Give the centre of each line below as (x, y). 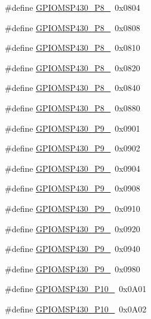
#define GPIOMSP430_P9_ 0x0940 (73, 249)
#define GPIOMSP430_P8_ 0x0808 (73, 27)
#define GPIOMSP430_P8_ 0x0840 (73, 88)
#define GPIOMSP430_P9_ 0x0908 (73, 188)
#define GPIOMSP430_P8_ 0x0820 (73, 67)
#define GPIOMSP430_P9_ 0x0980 (73, 268)
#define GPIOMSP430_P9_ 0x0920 (73, 228)
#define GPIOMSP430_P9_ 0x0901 (73, 128)
